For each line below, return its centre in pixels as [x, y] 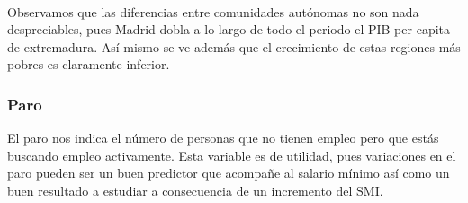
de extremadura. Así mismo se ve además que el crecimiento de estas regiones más [234, 46]
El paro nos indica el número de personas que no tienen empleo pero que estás [223, 138]
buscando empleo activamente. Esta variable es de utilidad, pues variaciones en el [232, 155]
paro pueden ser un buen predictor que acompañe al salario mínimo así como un [229, 173]
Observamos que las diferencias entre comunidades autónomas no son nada [213, 11]
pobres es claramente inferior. [89, 64]
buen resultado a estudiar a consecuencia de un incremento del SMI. [195, 190]
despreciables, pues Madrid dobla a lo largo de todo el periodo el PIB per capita [229, 29]
